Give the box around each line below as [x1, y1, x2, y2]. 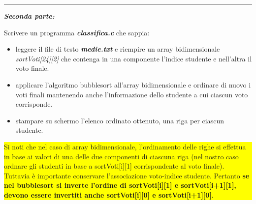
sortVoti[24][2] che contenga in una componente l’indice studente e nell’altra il [15, 53, 252, 63]
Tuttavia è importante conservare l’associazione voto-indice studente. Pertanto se [4, 170, 250, 180]
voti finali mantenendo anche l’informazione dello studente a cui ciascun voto [15, 89, 248, 99]
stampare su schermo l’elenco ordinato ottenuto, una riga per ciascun [15, 115, 224, 125]
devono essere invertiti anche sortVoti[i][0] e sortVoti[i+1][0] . [4, 189, 214, 200]
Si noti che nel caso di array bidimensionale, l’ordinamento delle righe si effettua [4, 141, 246, 151]
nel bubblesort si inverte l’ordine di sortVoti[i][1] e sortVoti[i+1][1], [4, 180, 236, 190]
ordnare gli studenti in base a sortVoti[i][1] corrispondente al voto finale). [4, 161, 224, 171]
